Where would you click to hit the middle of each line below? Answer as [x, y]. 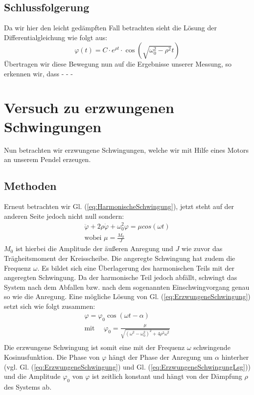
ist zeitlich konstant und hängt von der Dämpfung [167, 376]
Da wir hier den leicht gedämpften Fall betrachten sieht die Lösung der [110, 28]
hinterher [235, 357]
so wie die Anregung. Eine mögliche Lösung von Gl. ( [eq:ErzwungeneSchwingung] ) [127, 296]
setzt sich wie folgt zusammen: [50, 306]
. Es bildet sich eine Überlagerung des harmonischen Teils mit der [136, 267]
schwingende [212, 347]
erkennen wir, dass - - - [38, 73]
